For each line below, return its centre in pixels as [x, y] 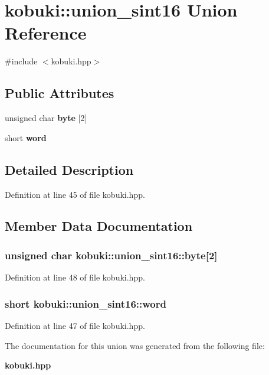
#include [21, 61]
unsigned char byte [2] [46, 118]
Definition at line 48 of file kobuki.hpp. [75, 277]
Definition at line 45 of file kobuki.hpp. [75, 194]
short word [26, 137]
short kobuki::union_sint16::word [86, 303]
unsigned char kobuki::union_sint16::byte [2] [111, 255]
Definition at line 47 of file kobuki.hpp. [75, 325]
